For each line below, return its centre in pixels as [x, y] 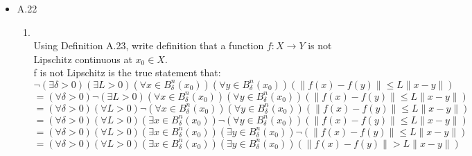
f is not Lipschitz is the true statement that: [127, 72]
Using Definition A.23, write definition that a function [149, 45]
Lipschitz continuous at [83, 59]
